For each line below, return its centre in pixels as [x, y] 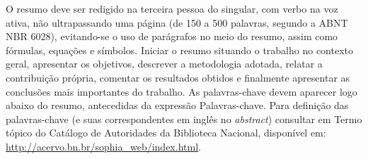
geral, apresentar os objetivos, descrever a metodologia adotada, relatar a [164, 64]
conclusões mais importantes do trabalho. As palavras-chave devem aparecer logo [182, 91]
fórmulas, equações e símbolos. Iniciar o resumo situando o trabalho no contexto [179, 50]
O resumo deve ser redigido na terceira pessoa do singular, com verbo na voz [172, 8]
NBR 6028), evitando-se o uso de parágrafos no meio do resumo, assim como [172, 36]
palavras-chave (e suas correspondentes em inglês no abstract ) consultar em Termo [184, 119]
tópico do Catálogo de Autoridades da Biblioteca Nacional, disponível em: [166, 133]
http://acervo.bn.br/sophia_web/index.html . [103, 146]
